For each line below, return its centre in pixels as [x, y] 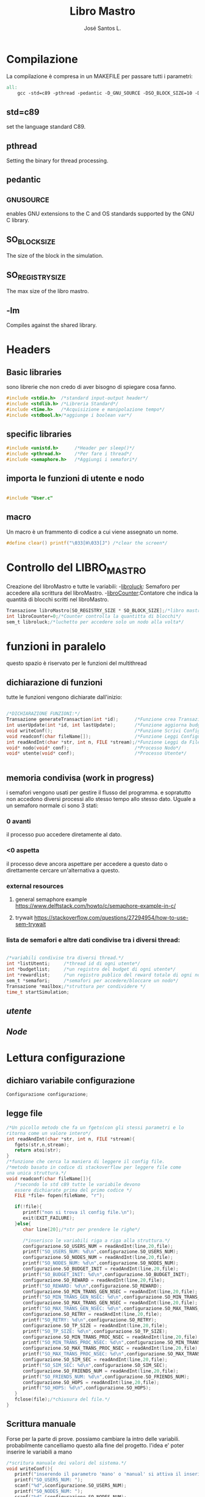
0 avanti [19, 821]
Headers [28, 350]
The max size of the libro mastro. [48, 291]
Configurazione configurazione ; [47, 1095]
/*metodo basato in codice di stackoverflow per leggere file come [94, 1167]
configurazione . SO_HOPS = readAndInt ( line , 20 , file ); [91, 1382]
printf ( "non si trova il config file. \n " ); [79, 1212]
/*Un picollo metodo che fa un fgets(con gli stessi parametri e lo [95, 1128]
